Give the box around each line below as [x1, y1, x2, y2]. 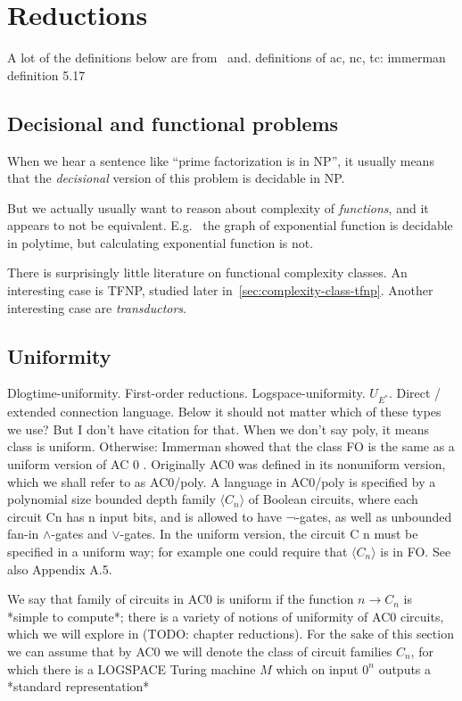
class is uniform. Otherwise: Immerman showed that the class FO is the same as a [7, 437, 455, 456]
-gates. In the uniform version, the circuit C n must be [120, 524, 418, 543]
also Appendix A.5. [7, 559, 112, 578]
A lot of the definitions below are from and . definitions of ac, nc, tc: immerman [7, 48, 446, 67]
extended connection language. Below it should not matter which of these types [7, 402, 441, 421]
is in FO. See [380, 541, 451, 560]
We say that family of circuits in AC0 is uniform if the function [7, 590, 354, 608]
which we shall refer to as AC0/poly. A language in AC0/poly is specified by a [7, 472, 436, 491]
